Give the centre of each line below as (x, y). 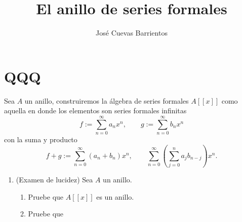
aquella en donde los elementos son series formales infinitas (95, 110)
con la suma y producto (41, 139)
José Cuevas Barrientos (132, 33)
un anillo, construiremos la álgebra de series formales (107, 100)
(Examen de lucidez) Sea (54, 180)
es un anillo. (115, 196)
